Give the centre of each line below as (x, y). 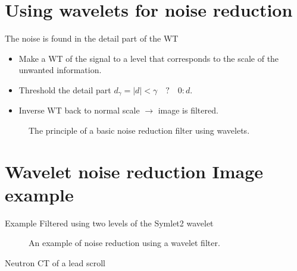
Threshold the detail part (65, 89)
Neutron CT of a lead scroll (55, 263)
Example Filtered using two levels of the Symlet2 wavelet (109, 223)
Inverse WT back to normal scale (79, 110)
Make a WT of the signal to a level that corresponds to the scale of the (149, 58)
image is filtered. (188, 110)
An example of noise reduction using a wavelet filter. (124, 243)
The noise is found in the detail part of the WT (92, 38)
